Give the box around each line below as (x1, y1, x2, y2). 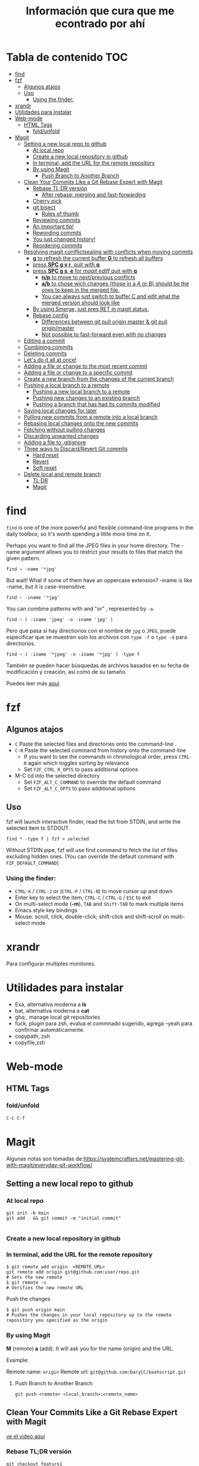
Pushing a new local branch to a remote (32, 387, 130, 395)
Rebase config (32, 311, 69, 319)
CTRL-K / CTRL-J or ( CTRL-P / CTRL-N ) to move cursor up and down (14, 887, 173, 894)
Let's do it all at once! (23, 356, 77, 363)
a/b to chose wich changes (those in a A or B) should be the (41, 280, 189, 287)
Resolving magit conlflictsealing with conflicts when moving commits (23, 248, 193, 255)
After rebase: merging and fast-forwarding (41, 191, 146, 198)
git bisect (32, 203, 55, 210)
